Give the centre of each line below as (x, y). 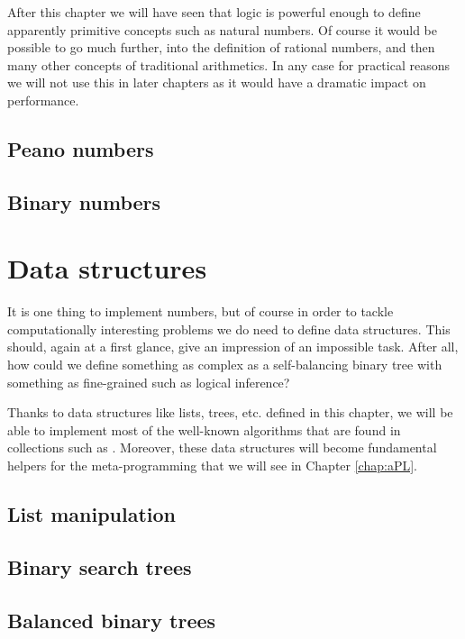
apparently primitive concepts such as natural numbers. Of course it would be (222, 29)
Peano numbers (81, 148)
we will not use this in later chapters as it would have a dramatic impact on (217, 82)
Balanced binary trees (112, 620)
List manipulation (92, 513)
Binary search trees (100, 566)
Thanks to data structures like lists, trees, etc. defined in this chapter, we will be (230, 412)
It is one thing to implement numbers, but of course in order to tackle (201, 311)
